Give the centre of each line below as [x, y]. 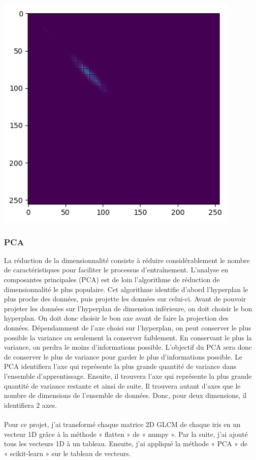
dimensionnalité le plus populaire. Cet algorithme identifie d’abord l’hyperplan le [126, 289]
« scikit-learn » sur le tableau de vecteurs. [67, 453]
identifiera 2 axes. [31, 405]
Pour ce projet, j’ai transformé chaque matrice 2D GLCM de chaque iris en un [122, 424]
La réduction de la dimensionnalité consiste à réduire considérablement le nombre [127, 260]
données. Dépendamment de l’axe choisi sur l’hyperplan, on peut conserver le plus [128, 328]
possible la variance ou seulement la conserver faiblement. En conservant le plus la [128, 337]
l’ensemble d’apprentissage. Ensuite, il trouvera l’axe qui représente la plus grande [128, 376]
